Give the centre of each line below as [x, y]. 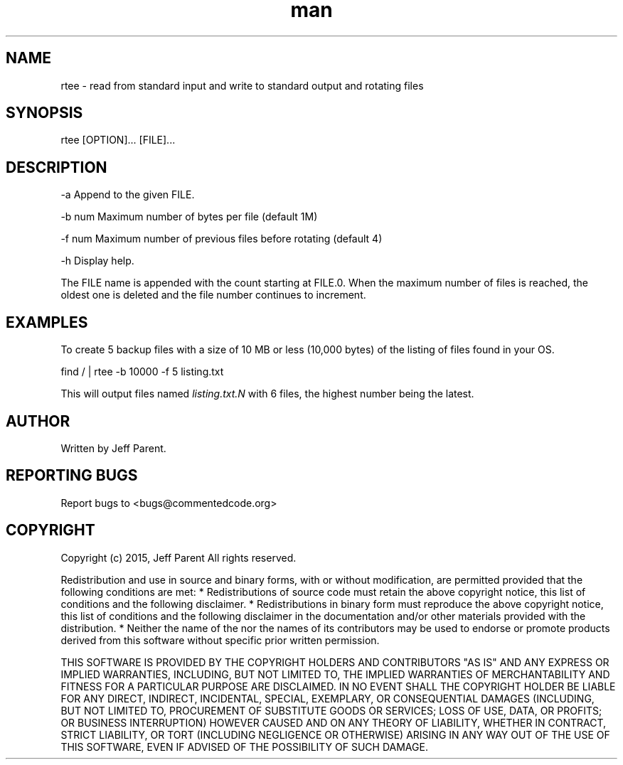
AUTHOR [38, 421]
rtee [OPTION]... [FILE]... [118, 140]
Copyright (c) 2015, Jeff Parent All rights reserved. [179, 557]
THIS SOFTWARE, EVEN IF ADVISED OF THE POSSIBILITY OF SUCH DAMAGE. [244, 747]
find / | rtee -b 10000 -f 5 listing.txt [142, 372]
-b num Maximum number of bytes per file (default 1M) [189, 217]
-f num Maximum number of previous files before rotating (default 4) [222, 239]
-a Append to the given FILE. [128, 195]
